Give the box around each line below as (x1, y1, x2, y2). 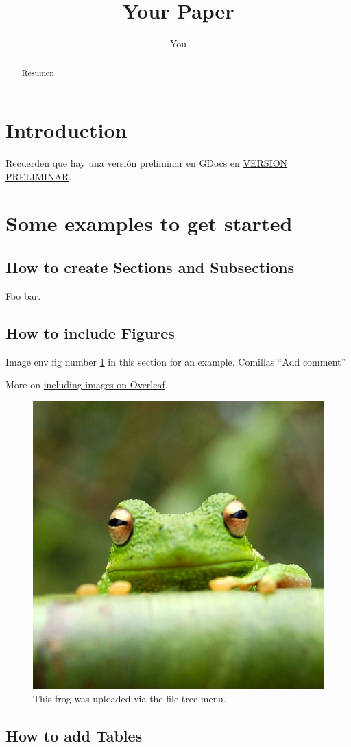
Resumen (21, 67, 54, 78)
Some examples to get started (5, 209, 293, 237)
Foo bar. (5, 288, 41, 303)
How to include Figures (5, 322, 175, 343)
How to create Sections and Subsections (5, 257, 294, 278)
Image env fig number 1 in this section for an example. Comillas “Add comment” (5, 354, 346, 368)
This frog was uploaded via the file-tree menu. (33, 691, 226, 706)
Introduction (5, 116, 128, 144)
